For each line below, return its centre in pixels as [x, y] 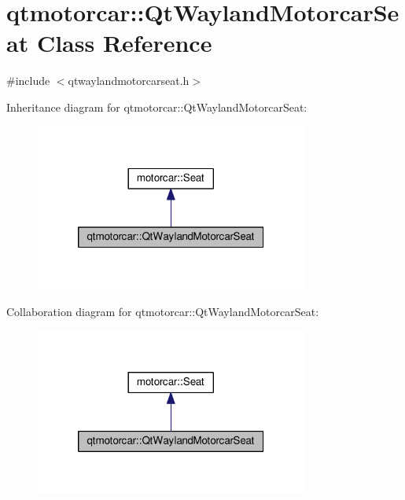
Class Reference [124, 43]
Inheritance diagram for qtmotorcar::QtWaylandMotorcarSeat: [157, 107]
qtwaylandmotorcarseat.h [129, 81]
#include [28, 81]
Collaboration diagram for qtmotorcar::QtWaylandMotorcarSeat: [163, 311]
